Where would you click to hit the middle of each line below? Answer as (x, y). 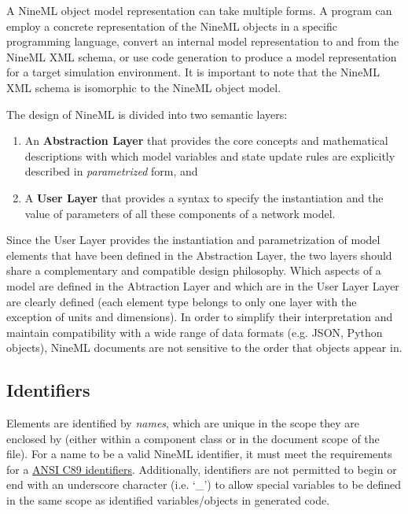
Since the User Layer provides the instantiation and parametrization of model (193, 240)
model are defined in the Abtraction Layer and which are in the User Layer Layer (203, 285)
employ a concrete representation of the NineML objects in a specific (172, 26)
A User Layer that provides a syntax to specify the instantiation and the (204, 197)
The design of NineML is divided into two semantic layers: (147, 114)
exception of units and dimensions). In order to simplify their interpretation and (200, 317)
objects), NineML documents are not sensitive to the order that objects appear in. (204, 348)
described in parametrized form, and (111, 171)
